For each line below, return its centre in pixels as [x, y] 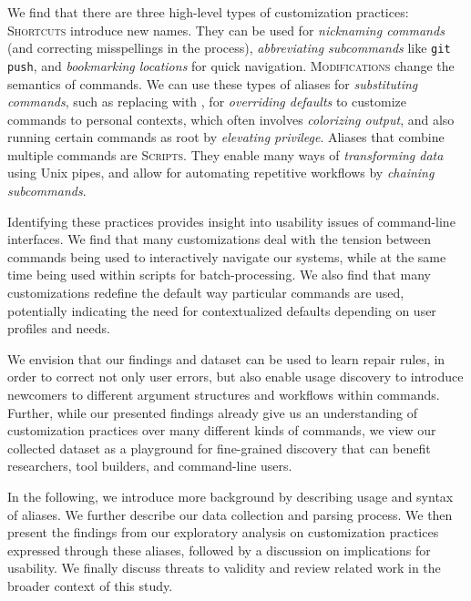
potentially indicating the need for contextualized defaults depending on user [222, 310]
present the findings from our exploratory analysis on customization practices [223, 532]
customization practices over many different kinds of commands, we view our [222, 430]
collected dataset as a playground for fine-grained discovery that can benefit [219, 448]
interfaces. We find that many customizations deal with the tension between [220, 239]
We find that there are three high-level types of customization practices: [208, 12]
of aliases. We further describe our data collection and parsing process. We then [230, 514]
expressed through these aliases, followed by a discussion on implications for [219, 550]
